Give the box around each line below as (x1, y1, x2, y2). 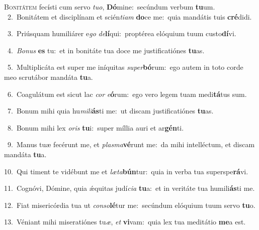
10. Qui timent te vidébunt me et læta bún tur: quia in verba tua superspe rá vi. (4, 166, 248, 176)
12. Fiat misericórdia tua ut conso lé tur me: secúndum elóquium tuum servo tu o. (4, 199, 255, 210)
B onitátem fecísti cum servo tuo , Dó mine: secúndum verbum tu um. (4, 2, 215, 12)
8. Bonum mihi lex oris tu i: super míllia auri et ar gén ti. (7, 122, 184, 133)
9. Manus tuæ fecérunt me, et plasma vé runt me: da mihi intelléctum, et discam (7, 139, 255, 150)
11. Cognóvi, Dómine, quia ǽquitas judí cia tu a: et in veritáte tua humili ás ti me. (4, 183, 255, 193)
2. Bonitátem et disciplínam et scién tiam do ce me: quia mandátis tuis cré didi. (7, 11, 252, 22)
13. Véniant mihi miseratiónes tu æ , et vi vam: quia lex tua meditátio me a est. (4, 216, 246, 227)
